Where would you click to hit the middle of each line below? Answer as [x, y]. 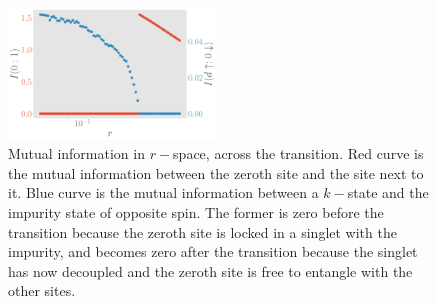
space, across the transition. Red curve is [298, 153]
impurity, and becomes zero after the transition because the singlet [213, 251]
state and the [388, 192]
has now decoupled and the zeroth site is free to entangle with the [210, 270]
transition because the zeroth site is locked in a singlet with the [202, 231]
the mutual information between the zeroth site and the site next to [216, 172]
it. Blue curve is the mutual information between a [163, 192]
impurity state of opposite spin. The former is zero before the [196, 212]
